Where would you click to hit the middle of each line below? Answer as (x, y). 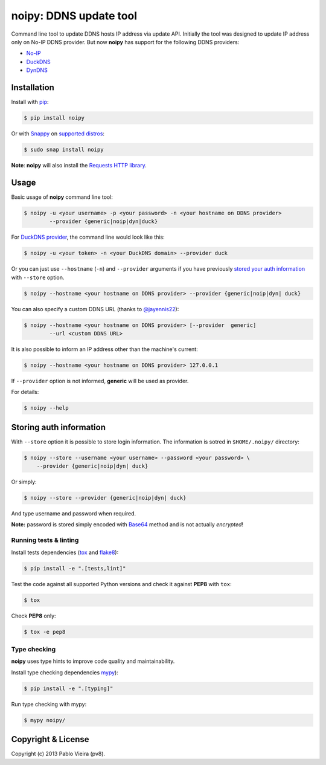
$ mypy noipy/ (45, 720)
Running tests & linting (45, 540)
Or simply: (24, 482)
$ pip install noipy (54, 118)
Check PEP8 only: (34, 616)
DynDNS (37, 70)
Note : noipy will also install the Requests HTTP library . (79, 165)
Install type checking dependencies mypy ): (65, 672)
